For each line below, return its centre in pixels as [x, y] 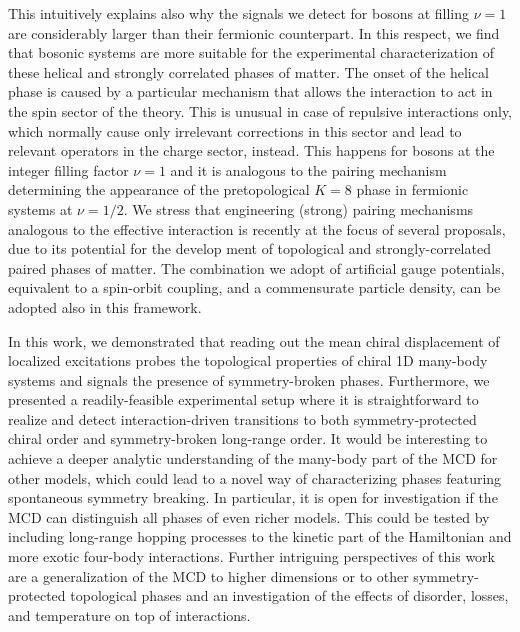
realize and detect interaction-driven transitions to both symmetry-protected [242, 418]
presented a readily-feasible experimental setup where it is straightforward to [243, 399]
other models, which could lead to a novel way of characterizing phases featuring [255, 477]
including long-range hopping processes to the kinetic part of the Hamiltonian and [260, 536]
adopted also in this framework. [105, 306]
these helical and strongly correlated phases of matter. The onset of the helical [248, 71]
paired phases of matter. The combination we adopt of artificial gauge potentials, [256, 267]
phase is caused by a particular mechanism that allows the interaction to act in [250, 91]
